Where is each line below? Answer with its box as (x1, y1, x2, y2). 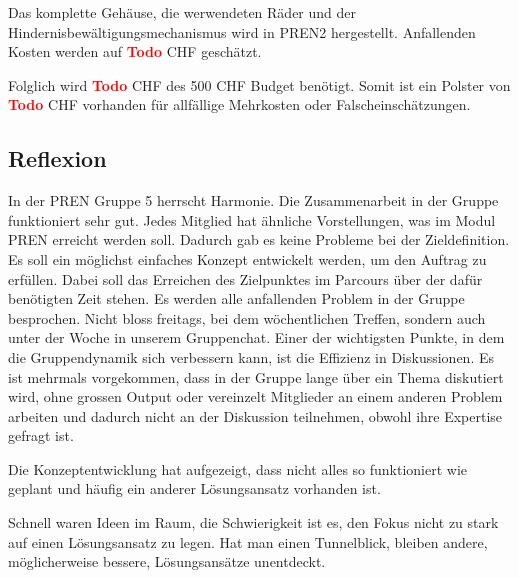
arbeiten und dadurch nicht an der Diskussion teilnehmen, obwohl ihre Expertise (8, 405, 503, 426)
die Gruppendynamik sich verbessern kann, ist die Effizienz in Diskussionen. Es (8, 346, 494, 367)
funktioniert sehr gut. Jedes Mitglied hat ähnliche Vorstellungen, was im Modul (8, 209, 496, 230)
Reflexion (8, 143, 107, 174)
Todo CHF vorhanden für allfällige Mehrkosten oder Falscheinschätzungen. (8, 94, 471, 115)
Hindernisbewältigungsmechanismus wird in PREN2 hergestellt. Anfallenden (8, 21, 476, 42)
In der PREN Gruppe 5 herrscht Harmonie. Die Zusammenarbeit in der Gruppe (8, 190, 499, 211)
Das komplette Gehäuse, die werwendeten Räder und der (8, 2, 357, 22)
